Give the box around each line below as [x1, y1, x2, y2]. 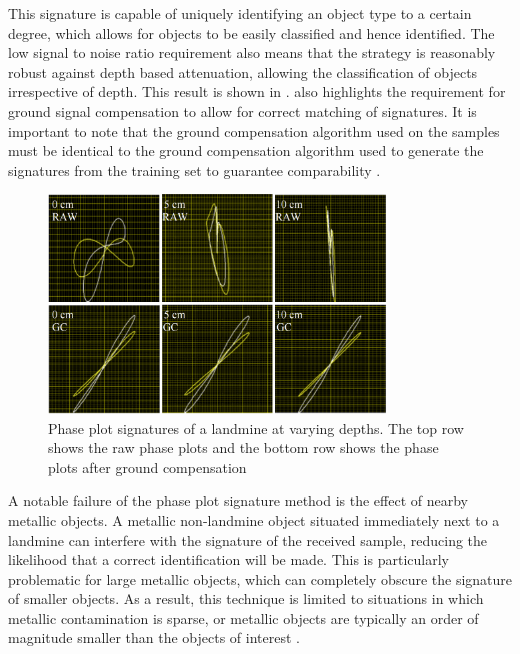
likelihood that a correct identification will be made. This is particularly [8, 549, 449, 570]
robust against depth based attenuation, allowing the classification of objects [8, 61, 478, 82]
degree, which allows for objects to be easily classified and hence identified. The [8, 22, 495, 43]
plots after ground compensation [48, 456, 247, 477]
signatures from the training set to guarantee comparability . [8, 159, 381, 180]
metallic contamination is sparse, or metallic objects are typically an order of [8, 607, 479, 628]
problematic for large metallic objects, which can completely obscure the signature [8, 568, 513, 589]
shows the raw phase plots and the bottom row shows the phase [48, 437, 439, 458]
